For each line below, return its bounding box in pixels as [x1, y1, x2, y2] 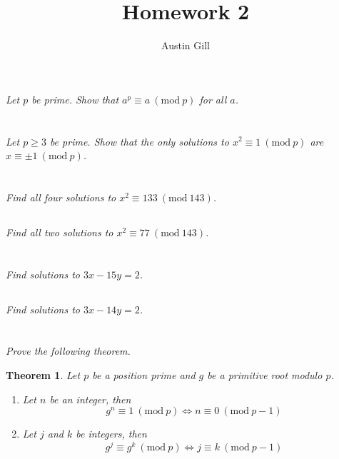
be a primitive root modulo [207, 368, 323, 382]
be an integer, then [49, 391, 131, 406]
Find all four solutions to [6, 189, 116, 204]
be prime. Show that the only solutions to [49, 133, 229, 148]
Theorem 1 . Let [6, 368, 81, 382]
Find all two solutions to [6, 224, 113, 239]
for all [199, 91, 227, 106]
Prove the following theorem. [6, 343, 131, 358]
